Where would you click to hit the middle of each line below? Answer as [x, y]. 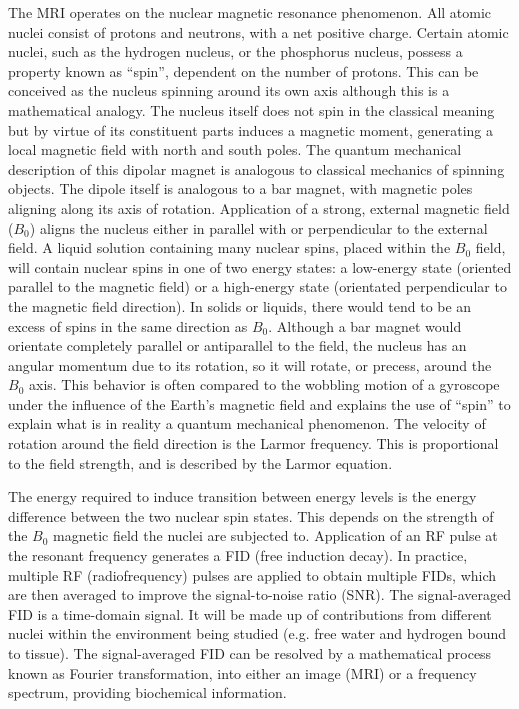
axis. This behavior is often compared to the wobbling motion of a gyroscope [264, 384]
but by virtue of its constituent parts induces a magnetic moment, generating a [250, 129]
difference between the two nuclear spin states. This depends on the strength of [251, 515]
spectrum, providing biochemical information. [147, 692]
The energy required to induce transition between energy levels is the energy [242, 496]
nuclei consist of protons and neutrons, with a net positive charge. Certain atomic [258, 31]
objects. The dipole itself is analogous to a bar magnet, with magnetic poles [240, 188]
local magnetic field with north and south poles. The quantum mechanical [235, 149]
